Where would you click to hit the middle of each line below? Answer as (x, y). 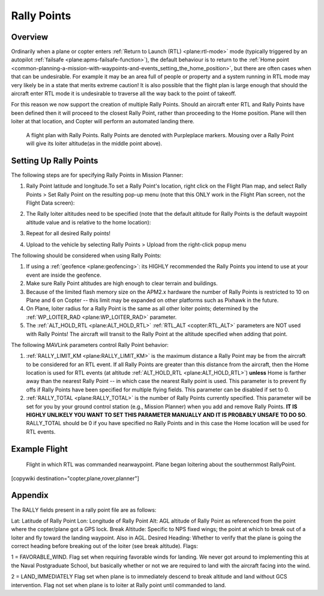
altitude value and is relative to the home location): (88, 222)
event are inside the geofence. (64, 275)
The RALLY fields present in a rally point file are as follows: (84, 510)
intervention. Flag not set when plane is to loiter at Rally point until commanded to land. (118, 585)
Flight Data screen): (50, 203)
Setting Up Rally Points (55, 160)
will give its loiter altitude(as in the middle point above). (94, 143)
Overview (30, 37)
